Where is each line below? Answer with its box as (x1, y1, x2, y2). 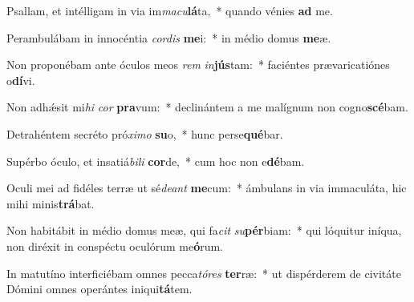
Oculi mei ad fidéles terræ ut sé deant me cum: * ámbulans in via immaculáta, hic (6, 179, 407, 196)
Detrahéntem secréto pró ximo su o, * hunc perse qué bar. (6, 125, 283, 142)
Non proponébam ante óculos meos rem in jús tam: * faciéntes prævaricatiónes (6, 56, 390, 73)
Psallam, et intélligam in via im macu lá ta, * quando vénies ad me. (6, 2, 333, 18)
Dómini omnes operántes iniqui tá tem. (6, 280, 193, 297)
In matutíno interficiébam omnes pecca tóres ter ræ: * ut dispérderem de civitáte (6, 264, 401, 281)
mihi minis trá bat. (6, 195, 95, 211)
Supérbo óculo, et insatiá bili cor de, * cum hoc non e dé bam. (6, 152, 305, 169)
